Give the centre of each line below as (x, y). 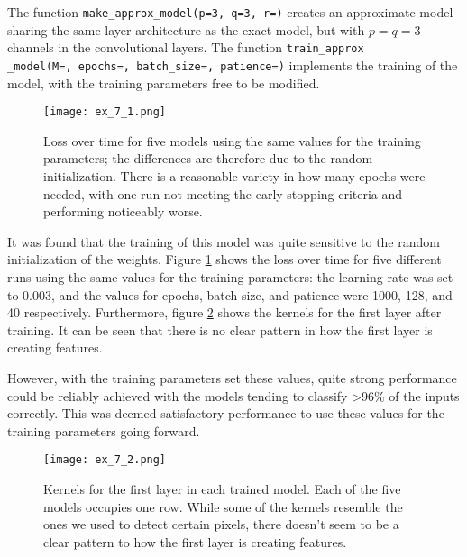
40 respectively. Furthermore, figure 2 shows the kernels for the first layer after (224, 312)
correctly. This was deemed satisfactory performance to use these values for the (226, 413)
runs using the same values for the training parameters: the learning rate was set (230, 276)
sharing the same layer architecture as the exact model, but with (186, 29)
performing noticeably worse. (123, 211)
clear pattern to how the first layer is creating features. (195, 541)
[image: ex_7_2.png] (105, 460)
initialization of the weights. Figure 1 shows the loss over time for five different (224, 259)
